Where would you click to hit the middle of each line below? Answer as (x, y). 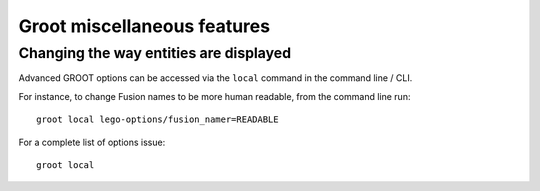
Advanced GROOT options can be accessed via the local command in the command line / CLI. (215, 78)
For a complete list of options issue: (92, 142)
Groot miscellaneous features (144, 26)
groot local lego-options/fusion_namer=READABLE (157, 119)
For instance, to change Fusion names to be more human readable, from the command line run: (214, 96)
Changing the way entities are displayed (155, 53)
